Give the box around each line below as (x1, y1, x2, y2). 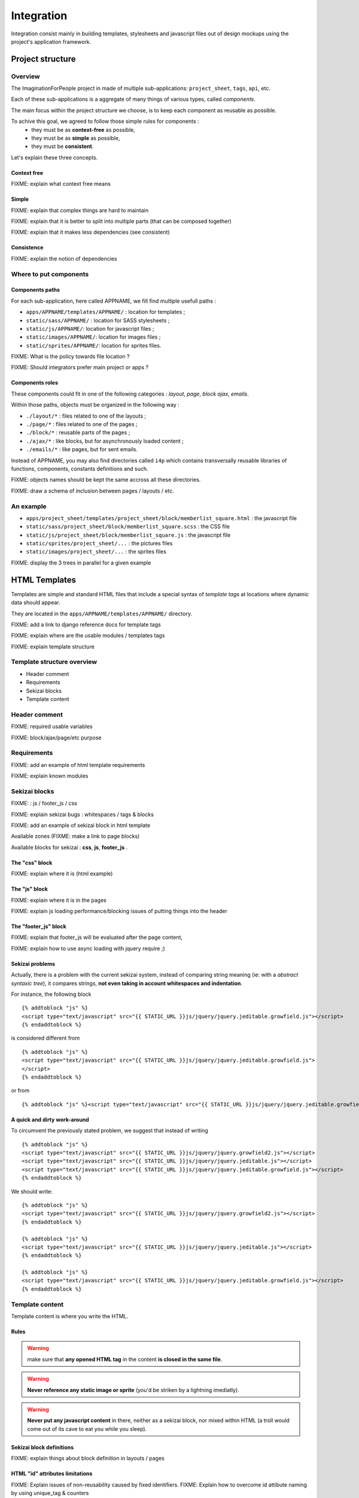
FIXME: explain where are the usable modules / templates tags (11, 632, 165, 639)
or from (11, 1087, 30, 1094)
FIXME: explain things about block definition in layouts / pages (11, 1455, 165, 1462)
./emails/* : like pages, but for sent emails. (26, 446, 138, 453)
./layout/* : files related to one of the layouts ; (26, 412, 147, 419)
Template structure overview (11, 658, 98, 666)
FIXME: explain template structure (11, 643, 95, 650)
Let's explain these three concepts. (11, 153, 98, 161)
